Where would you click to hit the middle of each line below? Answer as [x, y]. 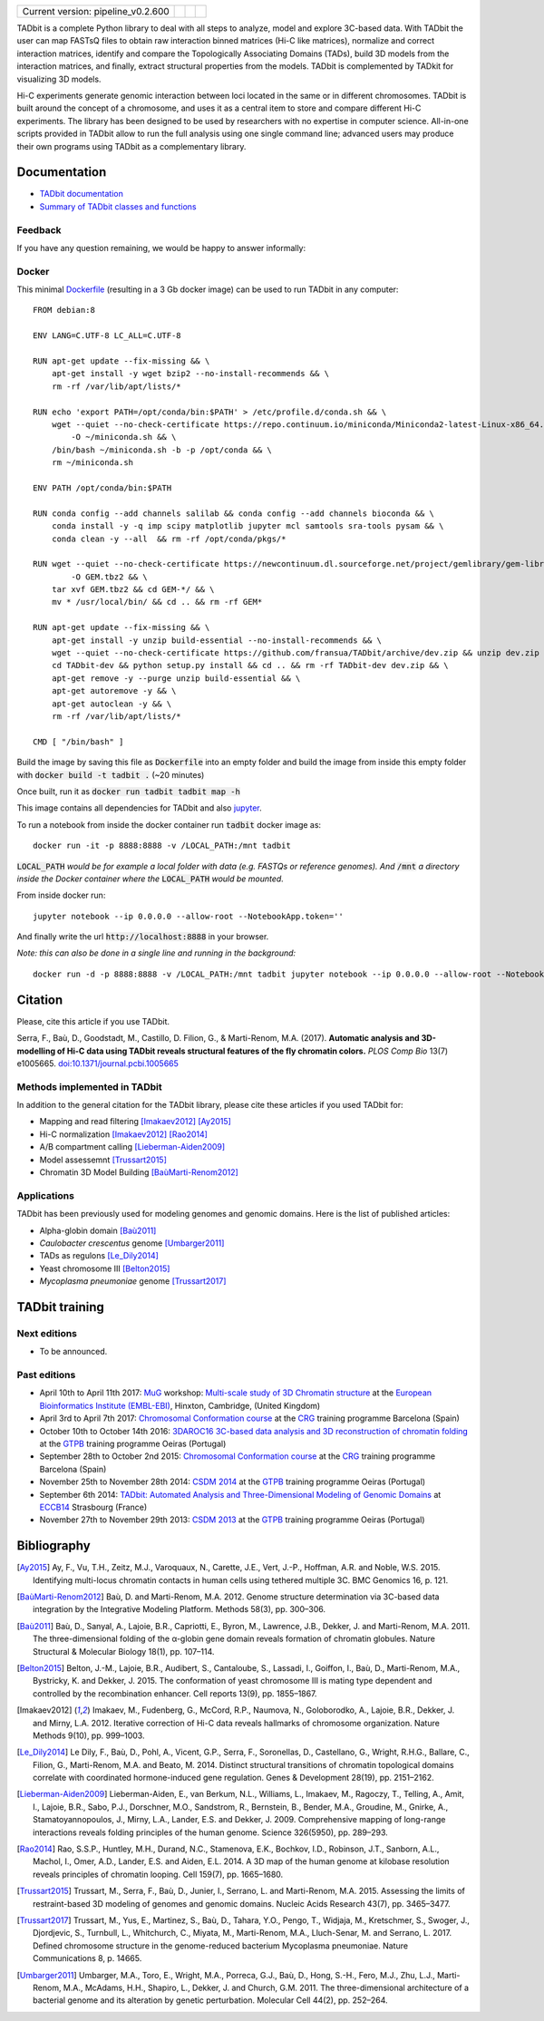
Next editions [47, 1333]
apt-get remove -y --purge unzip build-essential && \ [176, 678]
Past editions [46, 1375]
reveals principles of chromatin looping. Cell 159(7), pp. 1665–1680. [158, 1874]
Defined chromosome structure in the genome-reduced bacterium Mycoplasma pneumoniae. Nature [220, 1946]
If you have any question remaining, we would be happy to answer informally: [161, 248]
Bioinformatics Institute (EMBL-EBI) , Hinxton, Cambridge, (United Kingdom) [180, 1405]
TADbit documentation [82, 194]
